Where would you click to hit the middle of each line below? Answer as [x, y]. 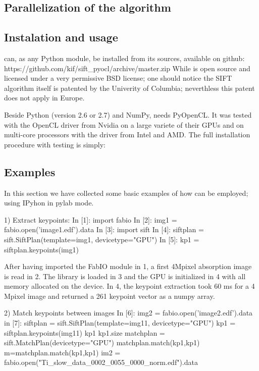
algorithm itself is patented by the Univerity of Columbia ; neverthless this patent [129, 88]
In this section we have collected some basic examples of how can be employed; [126, 193]
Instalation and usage [61, 37]
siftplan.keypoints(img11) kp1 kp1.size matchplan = [85, 332]
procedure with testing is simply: [55, 144]
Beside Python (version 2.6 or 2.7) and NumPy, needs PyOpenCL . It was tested [128, 114]
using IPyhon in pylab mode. [49, 203]
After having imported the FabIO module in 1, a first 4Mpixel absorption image [128, 266]
